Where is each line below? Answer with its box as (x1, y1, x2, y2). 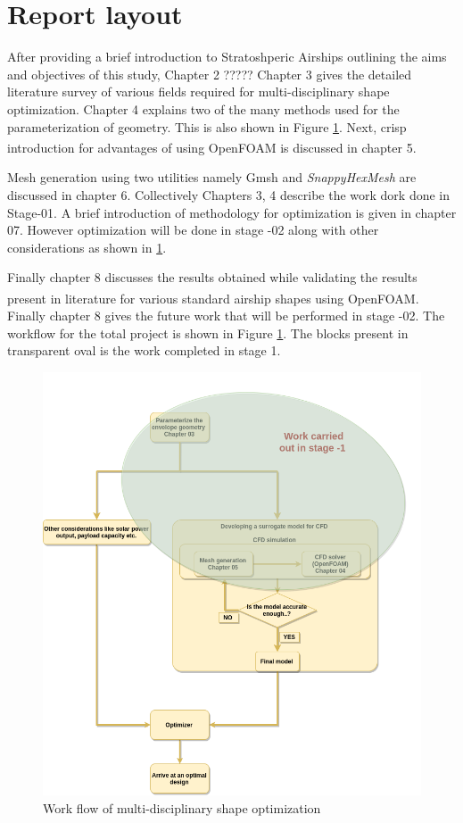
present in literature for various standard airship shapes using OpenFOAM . (7, 288, 419, 307)
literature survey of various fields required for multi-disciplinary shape (7, 82, 390, 101)
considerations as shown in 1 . (7, 237, 167, 256)
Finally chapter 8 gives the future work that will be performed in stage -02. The (7, 306, 445, 325)
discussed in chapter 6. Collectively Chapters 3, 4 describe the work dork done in (7, 185, 451, 204)
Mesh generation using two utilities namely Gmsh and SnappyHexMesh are (7, 168, 417, 187)
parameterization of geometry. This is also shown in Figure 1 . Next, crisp (7, 117, 407, 136)
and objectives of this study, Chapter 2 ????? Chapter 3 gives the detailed (7, 64, 412, 83)
